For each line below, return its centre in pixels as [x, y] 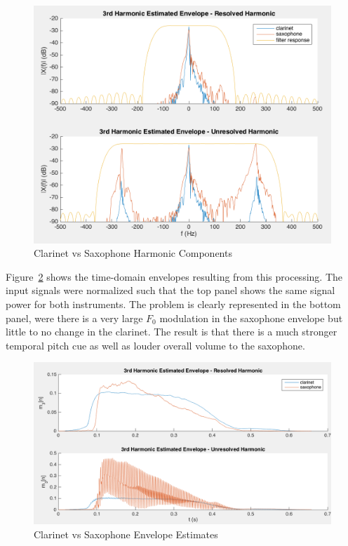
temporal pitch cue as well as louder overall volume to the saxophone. [155, 345]
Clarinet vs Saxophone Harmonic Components [133, 253]
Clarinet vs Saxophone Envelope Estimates [126, 534]
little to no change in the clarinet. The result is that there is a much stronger [172, 332]
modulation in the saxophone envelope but [251, 318]
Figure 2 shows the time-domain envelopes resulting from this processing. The [174, 276]
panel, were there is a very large [74, 318]
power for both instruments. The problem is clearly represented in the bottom [173, 304]
